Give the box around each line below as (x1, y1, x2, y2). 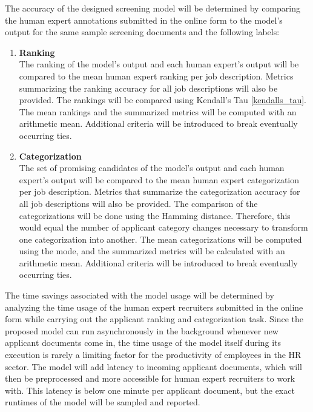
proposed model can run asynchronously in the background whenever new (5, 324, 278, 337)
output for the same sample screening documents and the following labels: (5, 25, 280, 38)
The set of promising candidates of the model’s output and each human (19, 161, 285, 174)
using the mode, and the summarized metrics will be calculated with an (19, 245, 285, 257)
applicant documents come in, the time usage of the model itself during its (5, 336, 282, 349)
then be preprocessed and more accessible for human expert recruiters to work (5, 372, 295, 385)
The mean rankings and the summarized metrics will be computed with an (19, 105, 297, 118)
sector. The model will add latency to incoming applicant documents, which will (5, 360, 302, 373)
